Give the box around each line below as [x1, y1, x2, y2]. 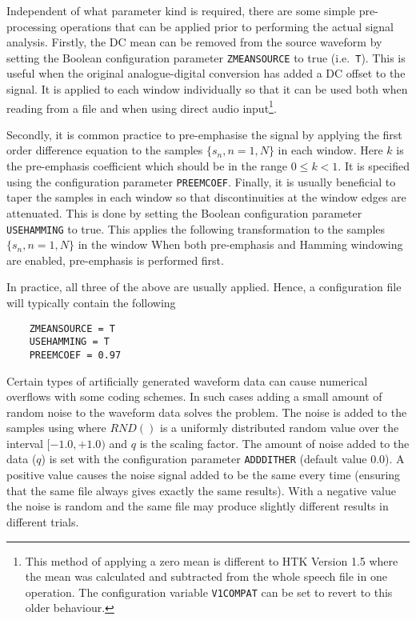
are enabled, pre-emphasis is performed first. [6, 251, 224, 268]
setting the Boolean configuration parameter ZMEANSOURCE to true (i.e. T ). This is [6, 49, 406, 66]
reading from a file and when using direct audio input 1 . [6, 97, 277, 116]
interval [6, 434, 43, 451]
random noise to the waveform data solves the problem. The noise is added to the [6, 403, 407, 420]
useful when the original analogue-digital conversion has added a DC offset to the [6, 65, 406, 82]
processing [6, 18, 57, 34]
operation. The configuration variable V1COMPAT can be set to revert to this [25, 583, 393, 600]
